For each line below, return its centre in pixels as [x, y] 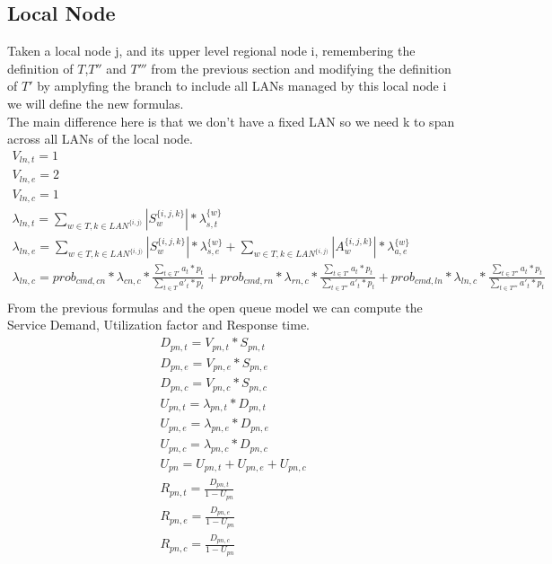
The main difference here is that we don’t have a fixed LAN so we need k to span [231, 121]
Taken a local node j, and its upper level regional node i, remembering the [211, 51]
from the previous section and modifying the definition [301, 68]
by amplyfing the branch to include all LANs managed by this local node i [242, 86]
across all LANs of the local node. [100, 139]
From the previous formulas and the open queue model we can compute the [215, 307]
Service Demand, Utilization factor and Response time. [159, 325]
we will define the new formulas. [96, 103]
